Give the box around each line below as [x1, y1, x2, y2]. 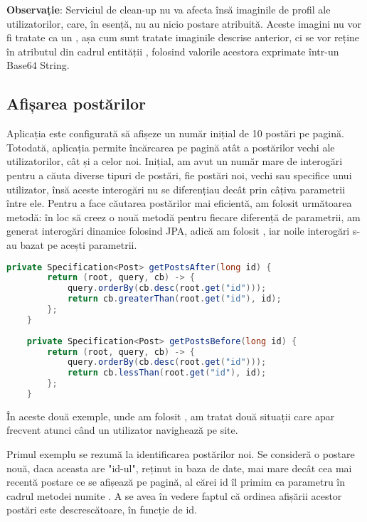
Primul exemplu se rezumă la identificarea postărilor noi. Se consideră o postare [6, 447, 355, 462]
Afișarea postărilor [6, 92, 146, 114]
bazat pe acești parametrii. [20, 237, 137, 252]
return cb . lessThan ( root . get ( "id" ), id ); [67, 368, 267, 378]
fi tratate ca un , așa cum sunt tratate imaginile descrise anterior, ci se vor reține [6, 30, 360, 45]
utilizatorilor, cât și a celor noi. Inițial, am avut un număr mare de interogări [6, 154, 343, 169]
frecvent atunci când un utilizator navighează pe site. [6, 422, 238, 437]
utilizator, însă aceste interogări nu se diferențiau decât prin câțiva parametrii [6, 181, 346, 196]
